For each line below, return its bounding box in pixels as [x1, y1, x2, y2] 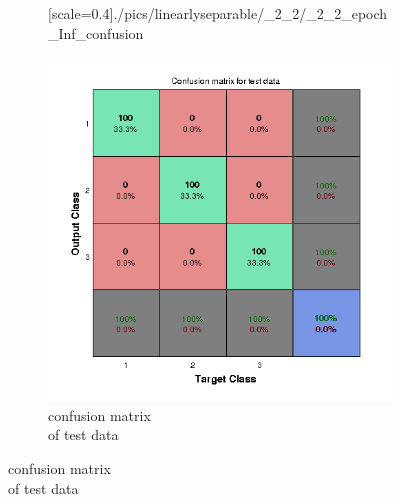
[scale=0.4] [48, 3, 114, 23]
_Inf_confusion [48, 22, 144, 43]
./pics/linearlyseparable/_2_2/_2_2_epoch [113, 3, 388, 23]
